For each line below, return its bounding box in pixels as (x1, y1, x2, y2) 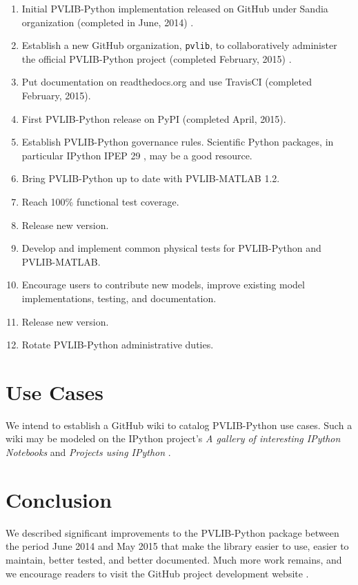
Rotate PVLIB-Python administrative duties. (21, 337, 214, 352)
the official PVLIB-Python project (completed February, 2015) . (21, 51, 292, 66)
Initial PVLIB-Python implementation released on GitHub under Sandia (21, 1, 328, 15)
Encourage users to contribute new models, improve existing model (21, 277, 305, 292)
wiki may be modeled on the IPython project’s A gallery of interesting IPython (6, 431, 341, 446)
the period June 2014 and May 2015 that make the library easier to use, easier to (6, 539, 349, 553)
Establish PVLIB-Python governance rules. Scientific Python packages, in (21, 135, 334, 149)
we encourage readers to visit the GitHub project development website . (6, 566, 309, 580)
